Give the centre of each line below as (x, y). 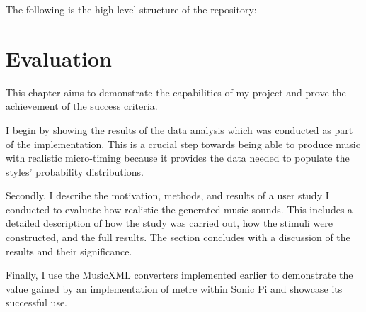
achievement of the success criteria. (82, 106)
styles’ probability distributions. (75, 171)
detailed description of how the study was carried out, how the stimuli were (170, 223)
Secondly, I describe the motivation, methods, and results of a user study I (167, 195)
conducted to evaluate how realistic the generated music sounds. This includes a (179, 209)
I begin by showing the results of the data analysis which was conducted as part (179, 129)
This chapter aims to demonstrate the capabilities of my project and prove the (176, 92)
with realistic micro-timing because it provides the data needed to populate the (178, 158)
